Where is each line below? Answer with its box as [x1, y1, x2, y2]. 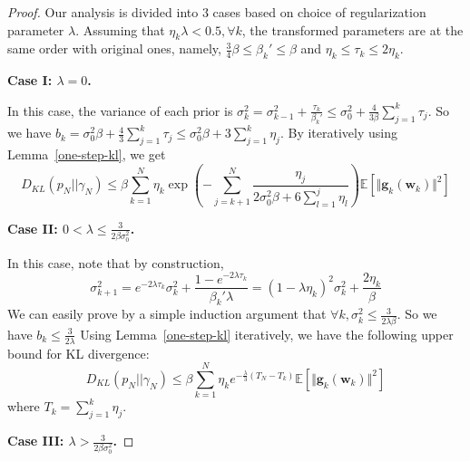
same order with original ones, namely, [7, 39, 221, 58]
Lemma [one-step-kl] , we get [7, 144, 166, 163]
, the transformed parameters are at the [241, 20, 464, 39]
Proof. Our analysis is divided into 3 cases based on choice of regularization [7, 3, 426, 21]
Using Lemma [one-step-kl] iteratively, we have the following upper [80, 324, 454, 343]
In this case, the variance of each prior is [7, 101, 233, 120]
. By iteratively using [279, 123, 397, 142]
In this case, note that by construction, [7, 253, 224, 272]
